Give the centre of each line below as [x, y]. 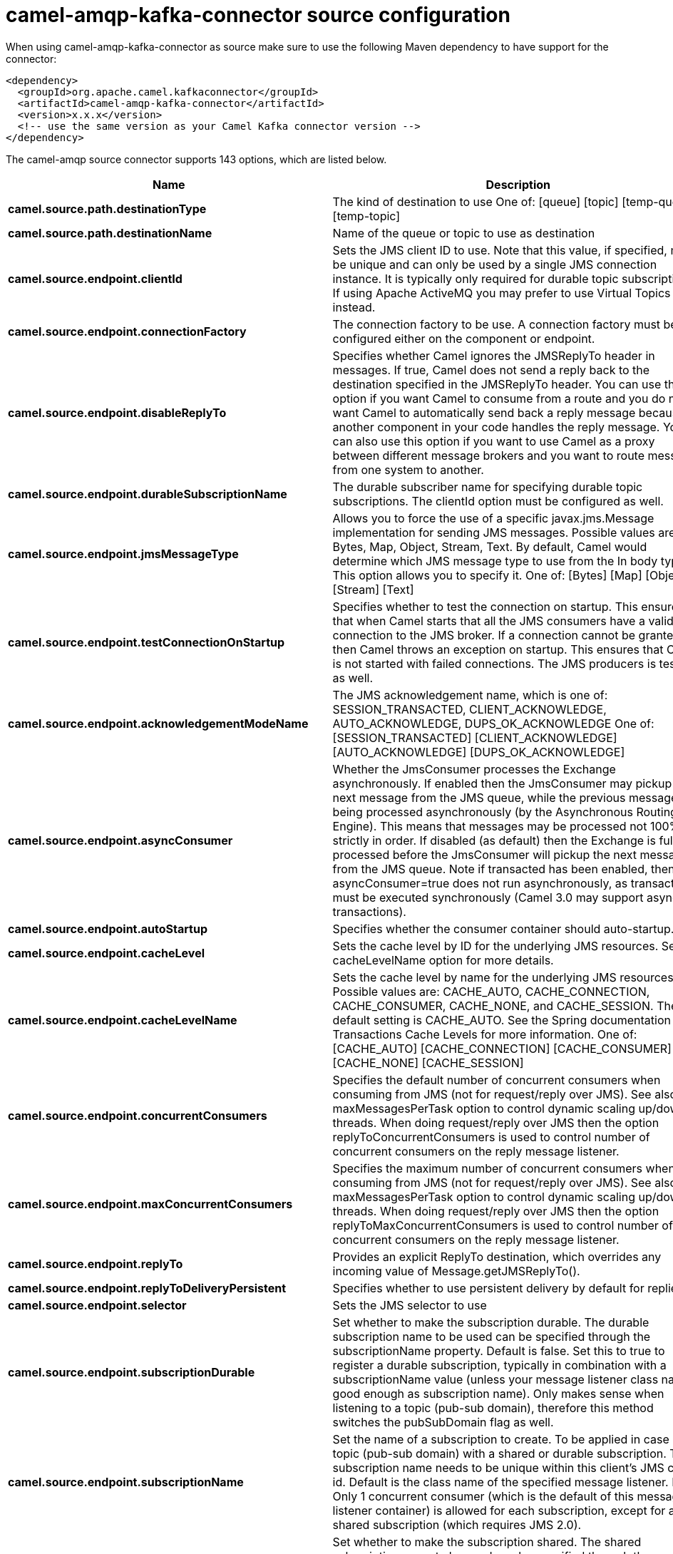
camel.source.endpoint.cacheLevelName [123, 1020]
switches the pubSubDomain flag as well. [443, 1422]
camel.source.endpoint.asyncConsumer [120, 840]
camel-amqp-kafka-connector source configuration [258, 15]
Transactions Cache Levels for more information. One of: [485, 1034]
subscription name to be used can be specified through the [492, 1336]
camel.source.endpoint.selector [97, 1305]
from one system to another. [408, 469]
